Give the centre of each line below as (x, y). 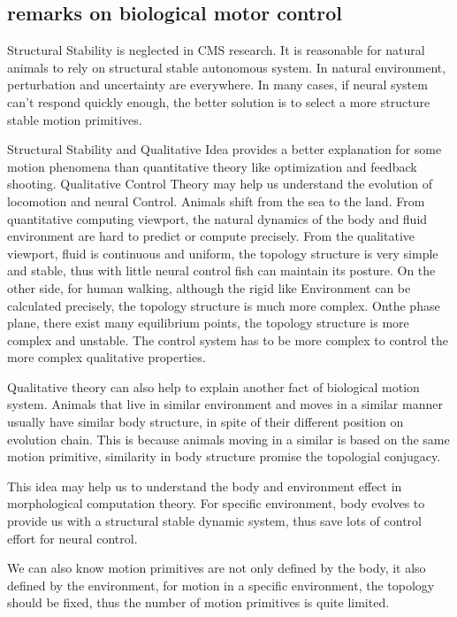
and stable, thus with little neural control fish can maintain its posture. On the (221, 270)
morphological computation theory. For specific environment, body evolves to (216, 503)
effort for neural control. (72, 538)
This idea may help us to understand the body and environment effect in (205, 486)
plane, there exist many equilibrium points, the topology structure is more (208, 323)
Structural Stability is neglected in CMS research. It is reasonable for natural (216, 50)
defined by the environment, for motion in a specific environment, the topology (221, 585)
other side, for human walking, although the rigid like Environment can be (209, 287)
